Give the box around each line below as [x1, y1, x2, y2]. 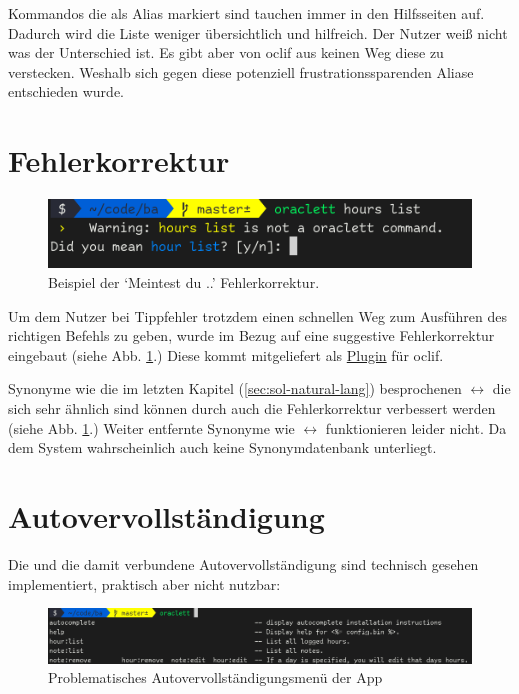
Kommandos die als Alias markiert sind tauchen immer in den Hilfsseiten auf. [8, 3, 485, 23]
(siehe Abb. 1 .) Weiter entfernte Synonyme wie [8, 417, 295, 438]
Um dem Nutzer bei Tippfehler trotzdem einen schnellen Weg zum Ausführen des [8, 305, 507, 326]
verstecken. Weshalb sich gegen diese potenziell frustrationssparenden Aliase [8, 61, 474, 82]
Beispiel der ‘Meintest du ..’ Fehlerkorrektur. [48, 272, 320, 293]
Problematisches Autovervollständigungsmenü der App [48, 667, 383, 688]
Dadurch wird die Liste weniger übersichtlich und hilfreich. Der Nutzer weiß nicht [8, 22, 508, 43]
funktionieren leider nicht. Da [325, 417, 507, 438]
